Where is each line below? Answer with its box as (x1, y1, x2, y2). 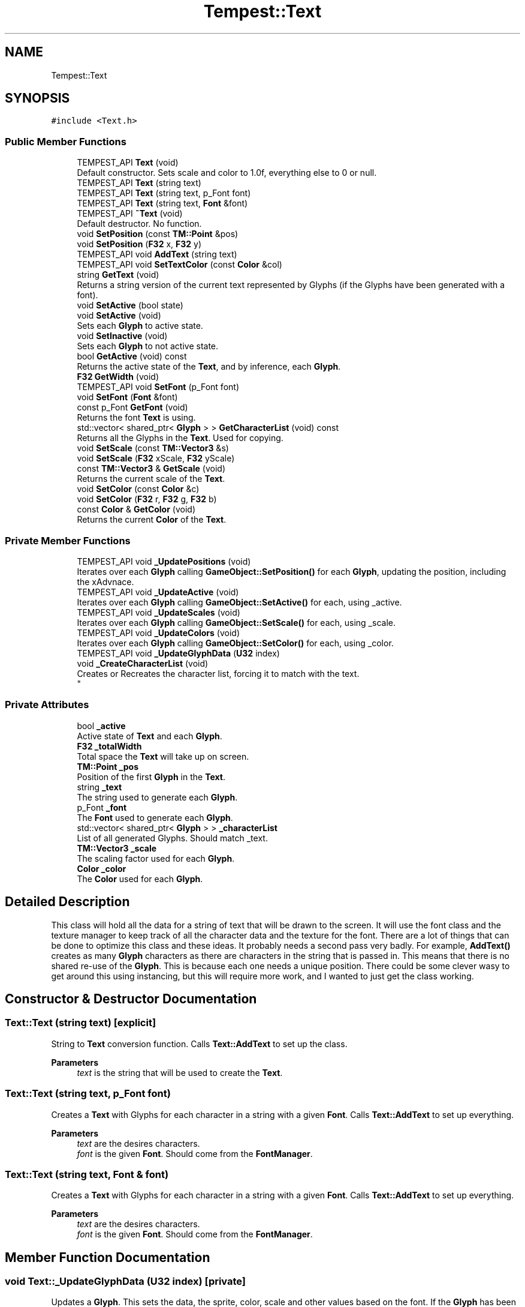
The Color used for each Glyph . (77, 873, 203, 884)
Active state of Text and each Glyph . (77, 730, 222, 741)
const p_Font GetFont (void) (77, 402, 188, 413)
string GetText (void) (77, 269, 159, 280)
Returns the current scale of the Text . (77, 473, 225, 484)
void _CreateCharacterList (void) (77, 658, 209, 669)
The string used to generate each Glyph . (77, 792, 238, 802)
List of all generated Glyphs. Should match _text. (77, 832, 268, 843)
